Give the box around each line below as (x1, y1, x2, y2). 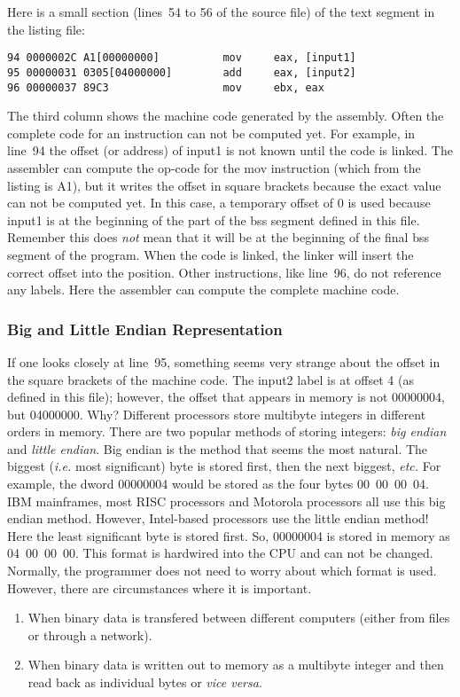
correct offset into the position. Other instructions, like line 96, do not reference (7, 262, 441, 281)
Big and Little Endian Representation (7, 317, 283, 340)
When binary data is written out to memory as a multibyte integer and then (27, 655, 444, 674)
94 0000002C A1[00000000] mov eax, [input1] (7, 51, 356, 65)
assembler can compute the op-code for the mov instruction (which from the (7, 158, 421, 176)
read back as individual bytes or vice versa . (27, 673, 262, 691)
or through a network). (27, 625, 152, 644)
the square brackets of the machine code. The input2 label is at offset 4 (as (7, 370, 414, 388)
